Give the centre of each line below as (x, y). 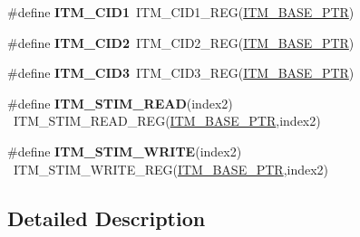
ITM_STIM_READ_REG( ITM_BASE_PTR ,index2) (167, 121)
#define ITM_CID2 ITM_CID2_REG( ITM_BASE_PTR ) (181, 42)
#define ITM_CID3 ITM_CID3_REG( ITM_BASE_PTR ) (181, 73)
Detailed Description (107, 218)
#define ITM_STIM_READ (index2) (120, 103)
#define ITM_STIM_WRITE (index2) (125, 151)
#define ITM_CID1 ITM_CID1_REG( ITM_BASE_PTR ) (181, 12)
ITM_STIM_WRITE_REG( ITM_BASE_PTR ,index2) (171, 169)
